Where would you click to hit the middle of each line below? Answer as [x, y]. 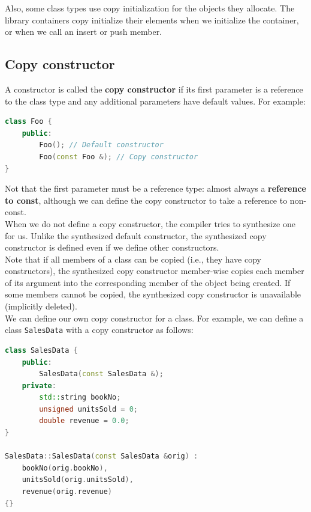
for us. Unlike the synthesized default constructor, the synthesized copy [136, 235]
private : [39, 386]
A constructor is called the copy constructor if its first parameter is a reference [154, 89]
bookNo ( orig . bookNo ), [65, 468]
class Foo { [28, 122]
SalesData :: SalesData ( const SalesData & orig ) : [102, 456]
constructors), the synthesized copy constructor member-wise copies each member [155, 271]
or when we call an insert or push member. [84, 32]
